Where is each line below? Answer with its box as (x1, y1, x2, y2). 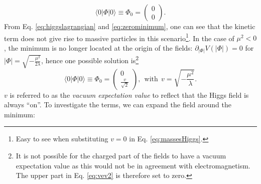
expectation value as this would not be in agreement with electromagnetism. (16, 160, 250, 170)
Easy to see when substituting (16, 133, 108, 144)
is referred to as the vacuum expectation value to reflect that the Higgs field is (10, 89, 249, 100)
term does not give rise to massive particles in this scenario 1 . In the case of (4, 31, 234, 43)
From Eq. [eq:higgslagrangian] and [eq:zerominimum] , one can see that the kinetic (4, 21, 255, 31)
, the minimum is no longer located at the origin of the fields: (4, 42, 193, 53)
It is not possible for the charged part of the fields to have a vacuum (16, 150, 226, 161)
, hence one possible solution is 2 (41, 54, 139, 66)
